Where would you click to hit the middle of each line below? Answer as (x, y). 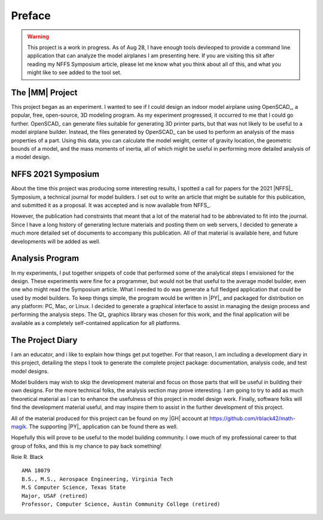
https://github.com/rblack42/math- (252, 418)
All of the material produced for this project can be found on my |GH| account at (110, 418)
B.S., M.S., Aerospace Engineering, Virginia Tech (97, 479)
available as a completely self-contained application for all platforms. (96, 323)
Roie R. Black (27, 457)
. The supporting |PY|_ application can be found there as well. (102, 426)
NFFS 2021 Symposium (55, 174)
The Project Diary (44, 340)
